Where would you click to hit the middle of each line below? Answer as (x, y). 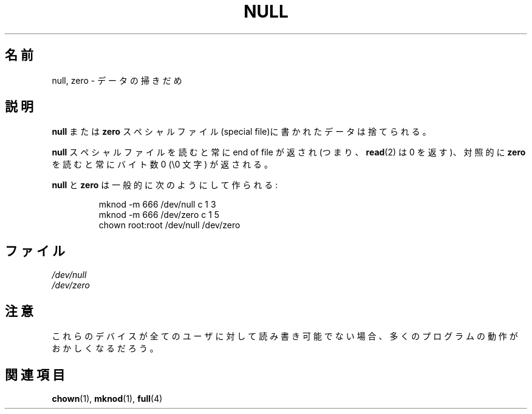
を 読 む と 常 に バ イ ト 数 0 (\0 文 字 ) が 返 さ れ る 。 (162, 165)
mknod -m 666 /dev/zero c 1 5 (159, 215)
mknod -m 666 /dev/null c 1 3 (157, 205)
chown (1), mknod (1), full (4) (107, 398)
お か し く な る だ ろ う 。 (105, 348)
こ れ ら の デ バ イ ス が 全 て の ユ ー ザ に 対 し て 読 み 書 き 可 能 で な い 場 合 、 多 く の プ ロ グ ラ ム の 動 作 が (285, 336)
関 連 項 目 (35, 375)
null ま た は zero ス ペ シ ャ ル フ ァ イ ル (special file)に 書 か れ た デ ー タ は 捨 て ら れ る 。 (241, 132)
